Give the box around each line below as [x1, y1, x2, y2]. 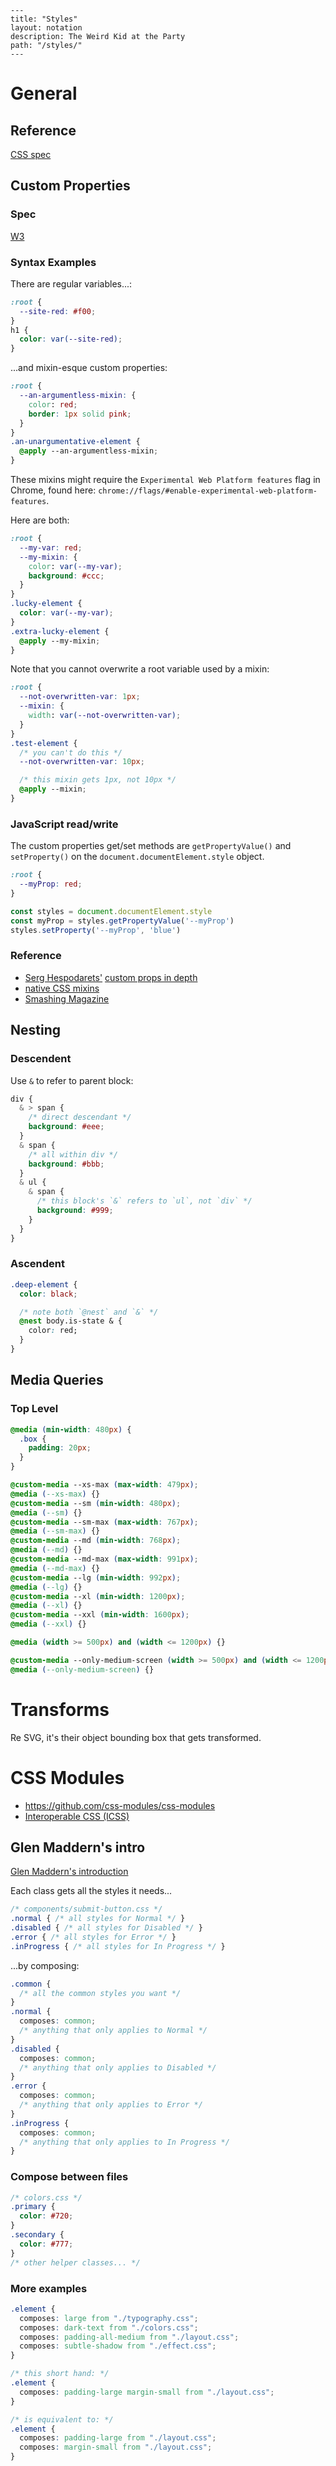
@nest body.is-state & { [19, 1316, 123, 1326]
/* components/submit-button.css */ [10, 1904, 163, 1915]
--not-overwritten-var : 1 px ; [19, 692, 141, 702]
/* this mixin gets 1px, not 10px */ [19, 775, 177, 785]
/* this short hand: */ [10, 2369, 110, 2379]
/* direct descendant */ [28, 1112, 132, 1123]
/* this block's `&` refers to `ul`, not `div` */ [36, 1196, 253, 1206]
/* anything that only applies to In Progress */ [19, 2137, 230, 2147]
